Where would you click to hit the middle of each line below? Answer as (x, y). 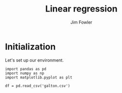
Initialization (30, 46)
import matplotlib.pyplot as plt (39, 77)
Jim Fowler (81, 22)
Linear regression (81, 9)
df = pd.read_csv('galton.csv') (38, 86)
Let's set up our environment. (34, 60)
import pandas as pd (26, 69)
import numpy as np (25, 73)
